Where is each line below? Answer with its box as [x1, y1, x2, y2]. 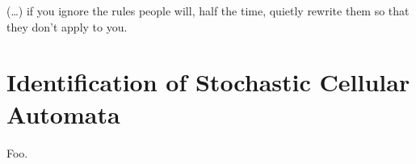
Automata [6, 97, 120, 130]
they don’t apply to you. [6, 18, 128, 35]
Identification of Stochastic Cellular [6, 65, 410, 99]
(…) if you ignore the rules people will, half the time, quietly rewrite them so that [6, 2, 410, 19]
